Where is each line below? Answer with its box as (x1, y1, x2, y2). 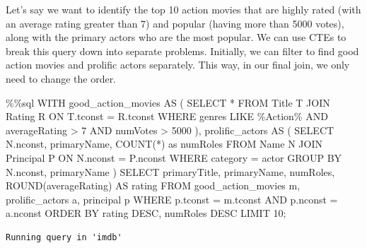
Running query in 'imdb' (6, 232, 122, 242)
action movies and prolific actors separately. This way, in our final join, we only (6, 57, 350, 72)
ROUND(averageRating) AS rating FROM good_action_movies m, (6, 178, 301, 193)
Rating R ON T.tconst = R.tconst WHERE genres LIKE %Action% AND (6, 109, 328, 124)
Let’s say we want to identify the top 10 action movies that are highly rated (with (6, 2, 361, 16)
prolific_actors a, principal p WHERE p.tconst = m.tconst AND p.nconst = (6, 191, 338, 206)
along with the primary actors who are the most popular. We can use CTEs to (6, 30, 346, 45)
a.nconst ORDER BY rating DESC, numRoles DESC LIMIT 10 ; (6, 206, 286, 220)
